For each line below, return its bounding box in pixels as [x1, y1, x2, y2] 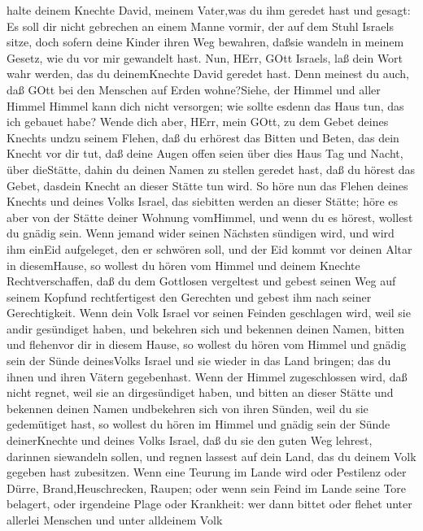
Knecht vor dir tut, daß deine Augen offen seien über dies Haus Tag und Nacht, [7, 145, 403, 162]
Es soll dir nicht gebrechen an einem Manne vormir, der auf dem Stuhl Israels [7, 17, 394, 34]
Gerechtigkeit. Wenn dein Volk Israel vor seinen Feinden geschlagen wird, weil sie [7, 304, 411, 321]
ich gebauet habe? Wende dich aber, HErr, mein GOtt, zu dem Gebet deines [7, 113, 389, 130]
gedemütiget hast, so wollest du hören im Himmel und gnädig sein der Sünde [7, 416, 390, 433]
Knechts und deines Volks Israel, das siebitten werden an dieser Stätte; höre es [7, 193, 399, 210]
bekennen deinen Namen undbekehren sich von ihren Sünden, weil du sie [7, 399, 368, 416]
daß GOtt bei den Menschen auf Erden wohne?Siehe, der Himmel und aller [7, 81, 381, 98]
